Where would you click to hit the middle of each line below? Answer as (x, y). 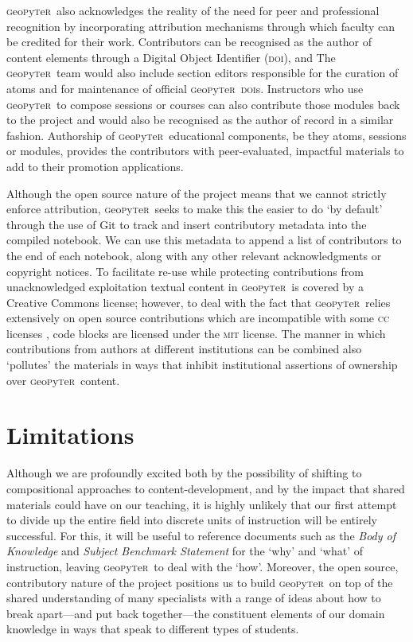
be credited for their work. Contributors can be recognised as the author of (189, 42)
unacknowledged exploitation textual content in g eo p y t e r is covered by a (185, 287)
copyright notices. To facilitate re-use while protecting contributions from (185, 271)
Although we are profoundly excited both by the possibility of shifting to (184, 473)
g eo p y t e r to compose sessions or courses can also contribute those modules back (203, 104)
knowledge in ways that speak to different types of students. (153, 629)
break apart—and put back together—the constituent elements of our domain (196, 613)
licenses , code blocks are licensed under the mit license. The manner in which (196, 333)
